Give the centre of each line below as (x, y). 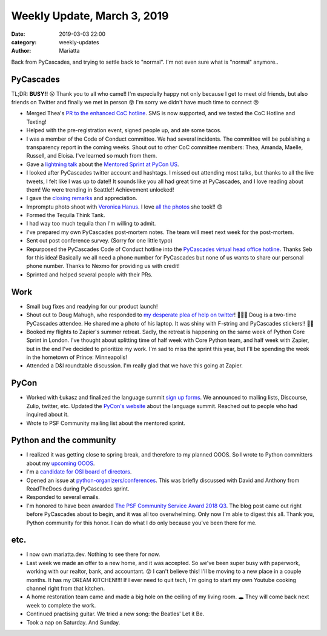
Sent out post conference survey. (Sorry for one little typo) (99, 241)
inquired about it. (48, 415)
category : (24, 42)
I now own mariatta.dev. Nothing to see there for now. (93, 554)
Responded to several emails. (63, 497)
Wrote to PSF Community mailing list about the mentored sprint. (106, 423)
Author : (21, 51)
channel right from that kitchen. (66, 589)
